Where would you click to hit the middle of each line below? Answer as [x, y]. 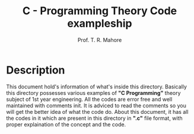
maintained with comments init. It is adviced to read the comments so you [96, 106]
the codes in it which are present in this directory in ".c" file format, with [94, 118]
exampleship [100, 23]
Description [36, 70]
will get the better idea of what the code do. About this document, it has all [97, 111]
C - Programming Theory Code [100, 11]
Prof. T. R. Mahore [100, 40]
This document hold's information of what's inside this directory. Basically [96, 87]
